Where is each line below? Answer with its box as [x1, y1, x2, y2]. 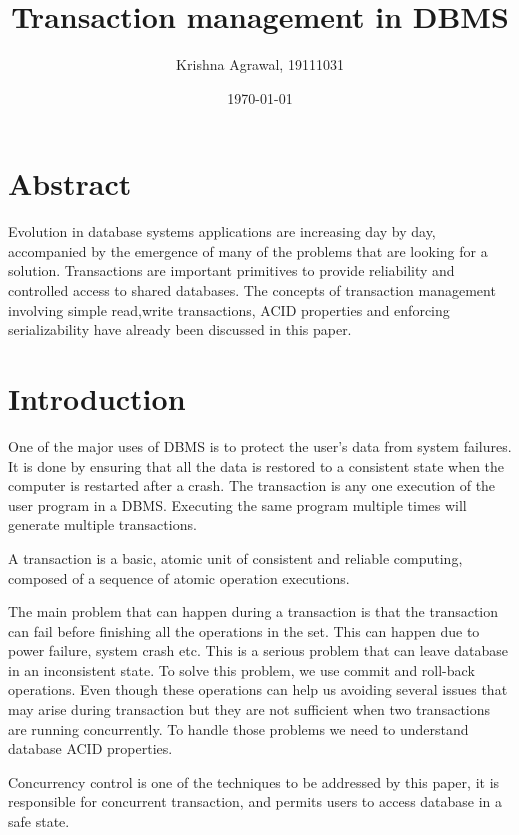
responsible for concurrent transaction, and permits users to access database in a [8, 791, 503, 812]
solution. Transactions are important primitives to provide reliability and [8, 260, 455, 281]
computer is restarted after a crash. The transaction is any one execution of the [8, 475, 496, 496]
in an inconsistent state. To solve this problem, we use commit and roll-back [8, 659, 475, 680]
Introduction [8, 378, 186, 418]
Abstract [8, 163, 132, 204]
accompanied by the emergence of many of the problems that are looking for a [8, 240, 488, 261]
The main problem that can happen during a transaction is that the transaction [8, 601, 499, 622]
